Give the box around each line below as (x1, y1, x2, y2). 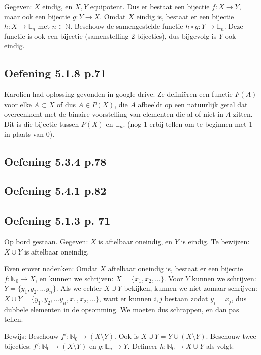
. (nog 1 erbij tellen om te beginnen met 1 (123, 118, 253, 129)
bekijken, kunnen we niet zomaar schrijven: (124, 283, 257, 293)
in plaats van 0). (4, 128, 55, 139)
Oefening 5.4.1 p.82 (4, 183, 107, 198)
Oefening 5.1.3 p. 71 (4, 213, 111, 228)
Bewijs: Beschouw (4, 331, 59, 341)
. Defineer (127, 340, 158, 351)
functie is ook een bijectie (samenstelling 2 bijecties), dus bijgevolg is (4, 30, 217, 41)
